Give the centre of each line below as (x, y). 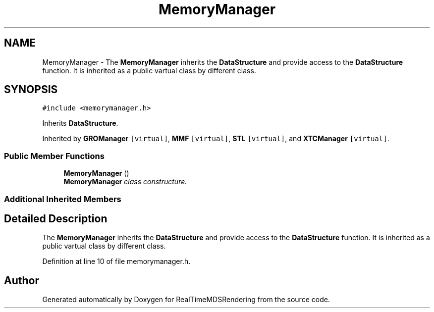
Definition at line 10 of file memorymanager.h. (116, 261)
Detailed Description (56, 218)
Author (22, 280)
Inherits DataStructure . (80, 123)
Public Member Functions (54, 156)
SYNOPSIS (31, 90)
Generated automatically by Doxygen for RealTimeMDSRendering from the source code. (186, 300)
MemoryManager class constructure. (125, 182)
